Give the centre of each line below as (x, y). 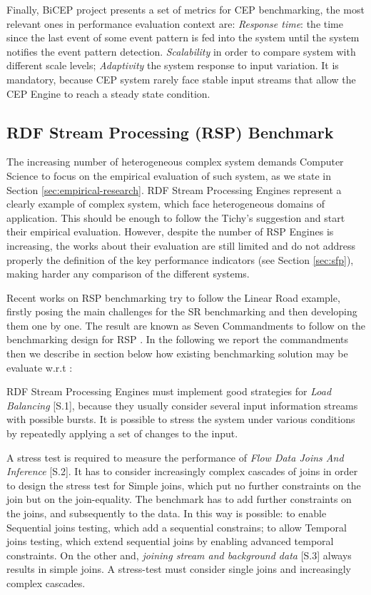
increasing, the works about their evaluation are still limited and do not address (181, 245)
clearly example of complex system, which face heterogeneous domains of (166, 204)
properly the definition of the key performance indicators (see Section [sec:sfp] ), (180, 259)
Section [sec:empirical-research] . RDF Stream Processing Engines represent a (174, 189)
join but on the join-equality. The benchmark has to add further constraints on (179, 499)
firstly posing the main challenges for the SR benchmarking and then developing (182, 311)
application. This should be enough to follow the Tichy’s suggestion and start (176, 217)
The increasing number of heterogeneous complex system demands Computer (175, 162)
